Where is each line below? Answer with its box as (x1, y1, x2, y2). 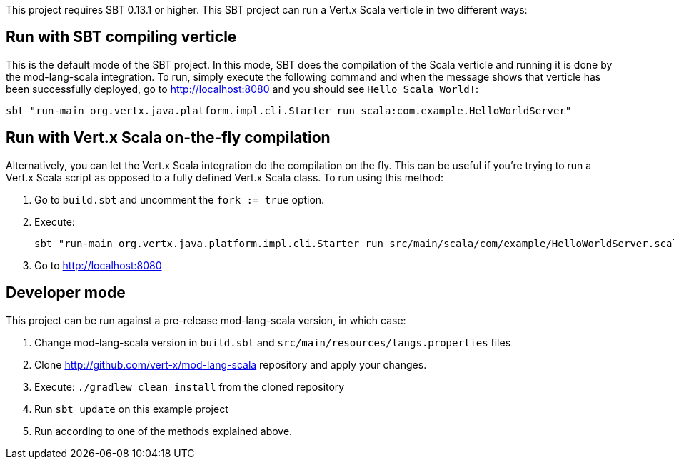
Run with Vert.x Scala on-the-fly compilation (6, 129, 331, 147)
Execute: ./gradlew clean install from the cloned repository (34, 380, 345, 393)
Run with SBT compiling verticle (6, 28, 237, 46)
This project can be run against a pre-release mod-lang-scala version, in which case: (6, 314, 406, 326)
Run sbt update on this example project (34, 402, 228, 415)
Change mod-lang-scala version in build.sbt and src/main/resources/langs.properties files (34, 336, 511, 349)
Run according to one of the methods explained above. (34, 424, 293, 437)
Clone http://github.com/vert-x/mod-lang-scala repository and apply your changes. (34, 358, 427, 371)
